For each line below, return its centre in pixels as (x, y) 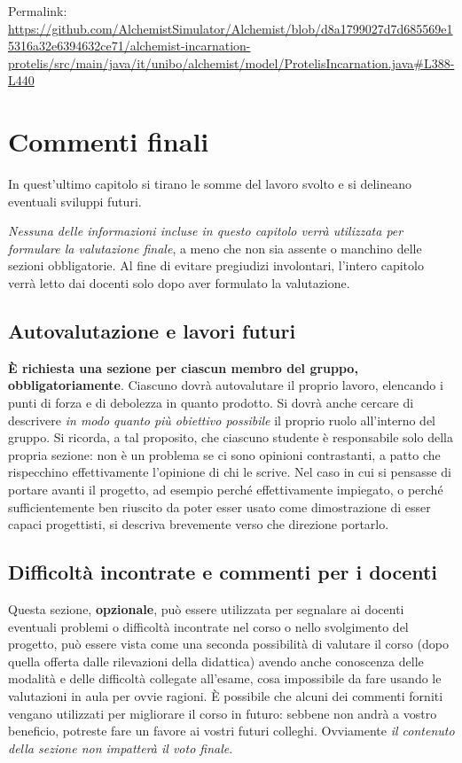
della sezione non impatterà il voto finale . (121, 747)
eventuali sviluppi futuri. (75, 201)
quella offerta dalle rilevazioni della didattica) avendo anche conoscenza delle (216, 661)
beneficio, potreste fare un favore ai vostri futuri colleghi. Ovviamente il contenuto (231, 731)
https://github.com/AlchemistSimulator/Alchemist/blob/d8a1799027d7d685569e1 (231, 28)
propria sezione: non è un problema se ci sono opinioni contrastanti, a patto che (224, 454)
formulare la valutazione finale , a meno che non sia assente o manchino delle (215, 248)
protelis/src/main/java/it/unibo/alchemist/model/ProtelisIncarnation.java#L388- (231, 62)
